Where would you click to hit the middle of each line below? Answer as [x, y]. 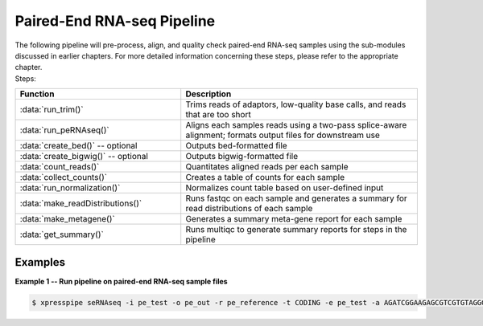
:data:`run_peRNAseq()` [64, 130]
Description [208, 94]
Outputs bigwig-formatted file [242, 157]
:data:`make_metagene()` [68, 219]
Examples [40, 262]
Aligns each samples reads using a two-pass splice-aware [296, 125]
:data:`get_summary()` [62, 234]
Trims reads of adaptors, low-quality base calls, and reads [296, 104]
